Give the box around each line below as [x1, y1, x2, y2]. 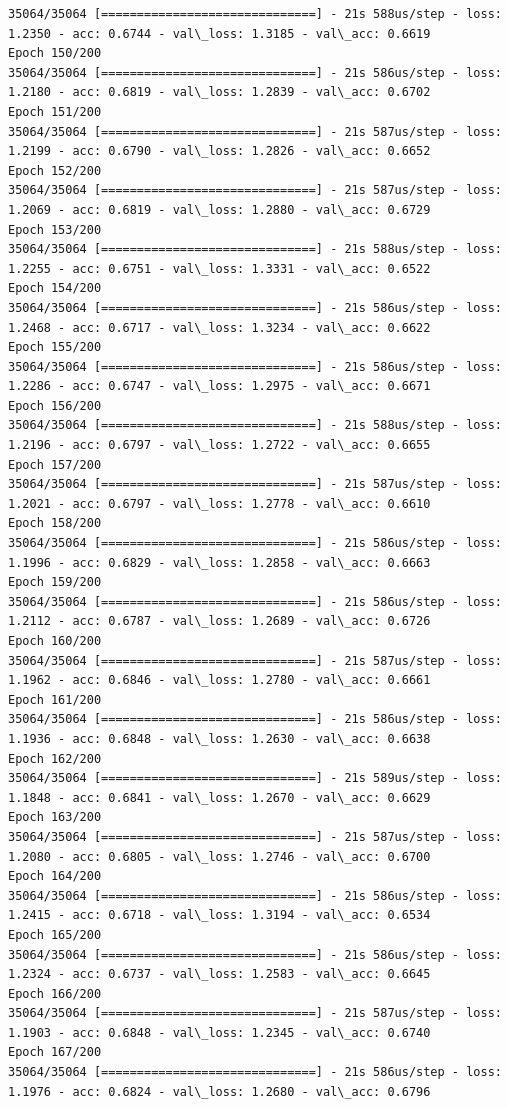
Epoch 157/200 [8, 457, 102, 472]
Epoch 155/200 [8, 340, 102, 355]
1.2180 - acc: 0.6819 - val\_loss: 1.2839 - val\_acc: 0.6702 [8, 85, 431, 100]
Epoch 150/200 [8, 46, 102, 61]
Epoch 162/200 [8, 751, 102, 766]
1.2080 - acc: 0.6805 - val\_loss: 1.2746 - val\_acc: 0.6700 [8, 849, 431, 864]
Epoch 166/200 [8, 986, 102, 1001]
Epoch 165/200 [8, 927, 102, 942]
